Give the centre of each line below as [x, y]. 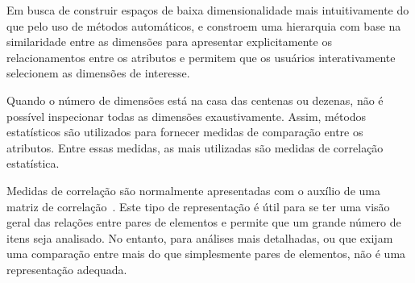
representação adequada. [67, 269]
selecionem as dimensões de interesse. [98, 73]
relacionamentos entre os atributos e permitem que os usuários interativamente [201, 57]
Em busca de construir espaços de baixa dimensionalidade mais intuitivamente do [208, 10]
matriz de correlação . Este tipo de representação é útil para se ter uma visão [198, 206]
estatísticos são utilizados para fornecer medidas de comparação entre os [185, 132]
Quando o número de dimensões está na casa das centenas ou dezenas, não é [195, 100]
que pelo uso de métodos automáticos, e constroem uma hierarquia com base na [204, 25]
